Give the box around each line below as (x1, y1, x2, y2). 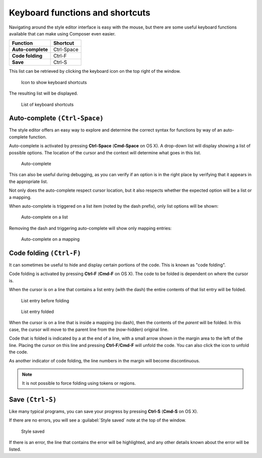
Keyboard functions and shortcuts (9, 7, 150, 18)
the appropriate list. (9, 179, 48, 184)
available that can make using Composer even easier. (9, 31, 116, 36)
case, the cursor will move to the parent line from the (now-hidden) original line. (9, 327, 169, 332)
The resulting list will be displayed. (9, 90, 78, 97)
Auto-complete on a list (21, 214, 68, 220)
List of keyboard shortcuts (21, 101, 74, 107)
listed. (9, 446, 21, 452)
